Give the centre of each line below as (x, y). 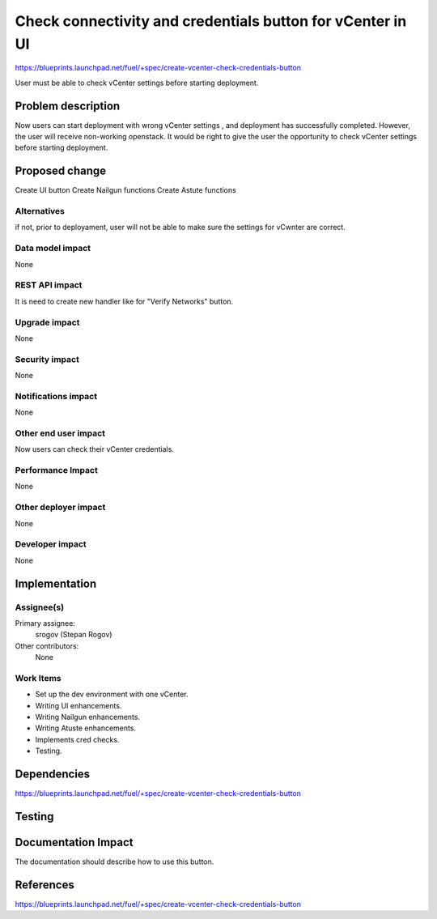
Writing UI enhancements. (78, 705)
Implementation (56, 583)
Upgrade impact (47, 322)
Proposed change (61, 171)
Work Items (38, 678)
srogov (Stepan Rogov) (74, 635)
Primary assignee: (45, 623)
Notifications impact (56, 396)
